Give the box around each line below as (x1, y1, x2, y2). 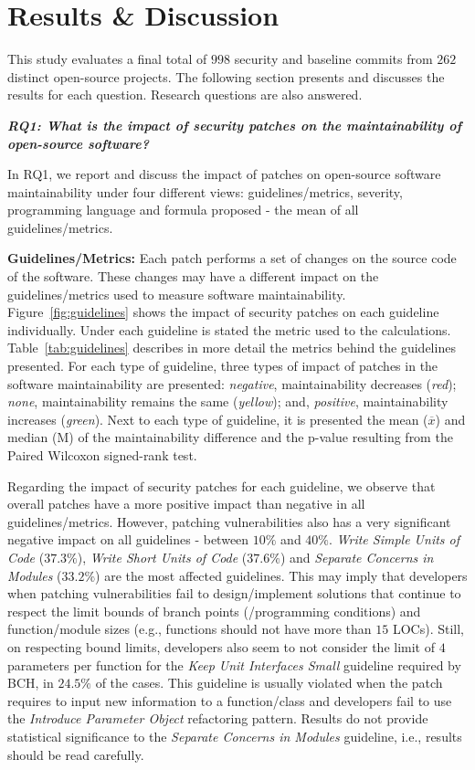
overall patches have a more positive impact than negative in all (7, 494, 365, 513)
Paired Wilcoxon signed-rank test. (7, 446, 197, 464)
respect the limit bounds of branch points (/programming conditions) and (7, 601, 421, 620)
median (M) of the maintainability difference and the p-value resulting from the (7, 427, 453, 447)
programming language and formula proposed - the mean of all (7, 200, 359, 219)
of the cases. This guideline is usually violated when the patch (95, 673, 443, 692)
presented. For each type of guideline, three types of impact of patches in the (7, 356, 438, 375)
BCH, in (7, 673, 54, 692)
